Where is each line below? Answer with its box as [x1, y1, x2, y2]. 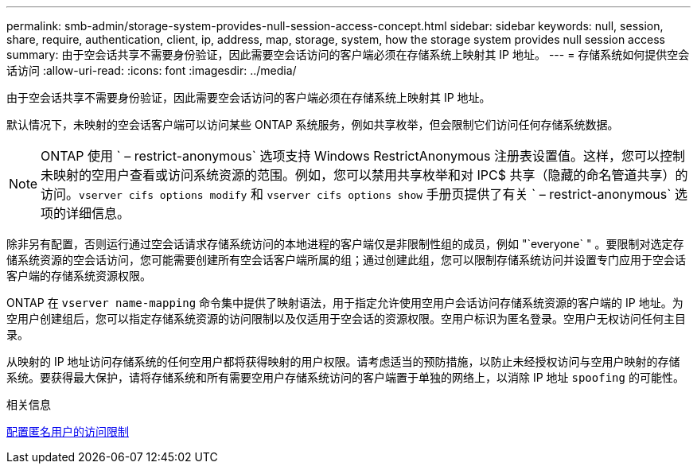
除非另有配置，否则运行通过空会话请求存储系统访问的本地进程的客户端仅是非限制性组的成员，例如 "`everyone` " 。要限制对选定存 [6, 237, 684, 251]
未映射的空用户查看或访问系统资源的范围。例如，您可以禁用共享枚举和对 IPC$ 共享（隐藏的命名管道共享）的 [41, 167, 688, 183]
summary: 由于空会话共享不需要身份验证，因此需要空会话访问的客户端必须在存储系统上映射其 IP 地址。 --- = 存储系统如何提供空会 [6, 48, 690, 61]
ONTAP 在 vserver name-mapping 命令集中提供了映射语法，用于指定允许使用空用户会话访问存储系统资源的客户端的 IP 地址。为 [6, 296, 683, 309]
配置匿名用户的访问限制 [6, 425, 129, 438]
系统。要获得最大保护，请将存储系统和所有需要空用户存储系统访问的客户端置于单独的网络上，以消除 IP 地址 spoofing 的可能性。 [6, 371, 684, 384]
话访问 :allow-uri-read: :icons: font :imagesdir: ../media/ [6, 64, 297, 77]
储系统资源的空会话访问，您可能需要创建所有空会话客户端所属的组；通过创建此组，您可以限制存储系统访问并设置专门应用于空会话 [6, 253, 686, 266]
